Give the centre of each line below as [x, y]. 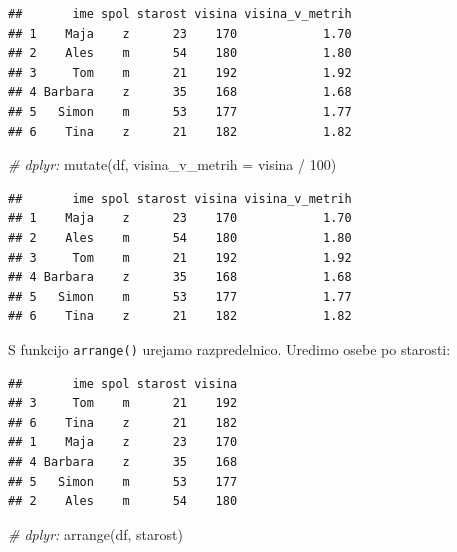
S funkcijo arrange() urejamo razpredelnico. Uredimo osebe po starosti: [229, 348]
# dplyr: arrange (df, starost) [95, 533]
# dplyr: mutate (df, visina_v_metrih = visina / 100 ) [172, 164]
